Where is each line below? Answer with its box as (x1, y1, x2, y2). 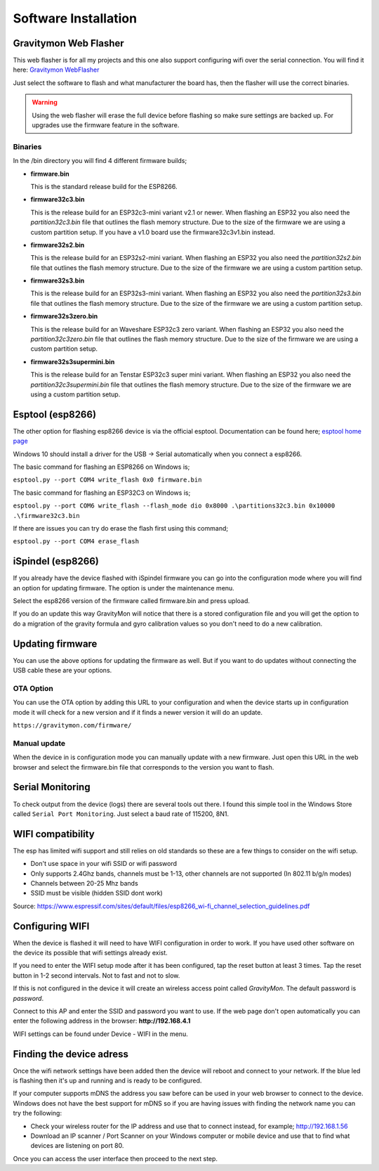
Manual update (13, 738, 66, 748)
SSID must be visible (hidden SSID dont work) (30, 889, 163, 898)
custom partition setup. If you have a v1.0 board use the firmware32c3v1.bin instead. (30, 228, 275, 236)
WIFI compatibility (13, 828, 95, 840)
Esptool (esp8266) (13, 408, 97, 420)
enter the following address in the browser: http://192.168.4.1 (13, 1016, 191, 1026)
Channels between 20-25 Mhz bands (30, 879, 138, 887)
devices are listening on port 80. (30, 1141, 124, 1150)
